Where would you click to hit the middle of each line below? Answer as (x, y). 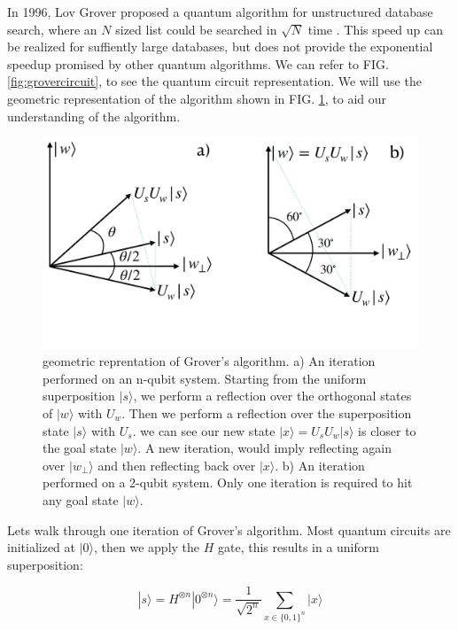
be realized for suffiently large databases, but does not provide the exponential (220, 47)
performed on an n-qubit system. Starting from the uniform (205, 378)
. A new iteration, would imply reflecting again (265, 448)
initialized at (42, 547)
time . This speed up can (376, 29)
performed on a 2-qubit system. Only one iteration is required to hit (228, 482)
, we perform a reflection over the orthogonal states (272, 396)
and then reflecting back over (177, 465)
